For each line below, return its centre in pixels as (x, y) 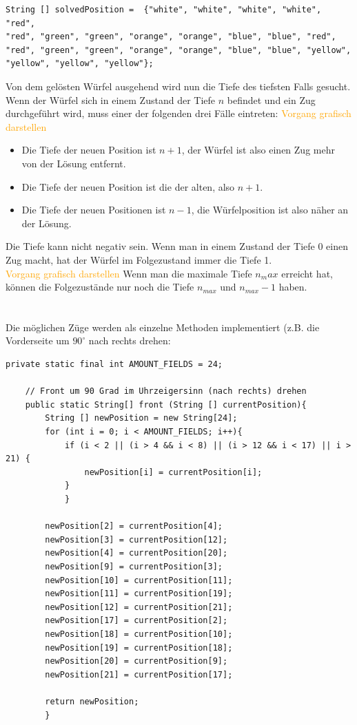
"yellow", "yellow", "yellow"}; (80, 64)
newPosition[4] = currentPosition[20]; (136, 553)
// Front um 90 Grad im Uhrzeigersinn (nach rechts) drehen (166, 391)
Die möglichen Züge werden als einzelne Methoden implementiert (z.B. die (163, 327)
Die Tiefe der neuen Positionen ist (94, 210)
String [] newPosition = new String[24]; (141, 418)
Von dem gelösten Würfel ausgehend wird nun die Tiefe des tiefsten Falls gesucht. (178, 86)
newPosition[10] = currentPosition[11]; (139, 580)
